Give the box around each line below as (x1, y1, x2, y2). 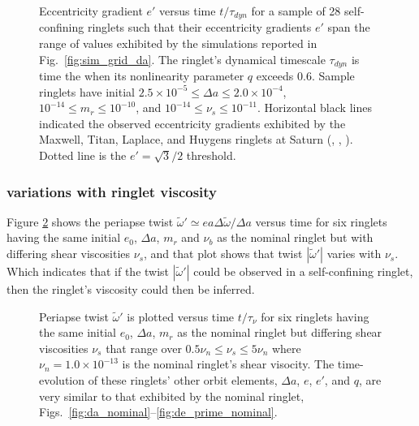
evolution (39, 372, 85, 389)
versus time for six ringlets (255, 213, 387, 230)
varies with (326, 245, 382, 262)
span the (327, 19, 370, 36)
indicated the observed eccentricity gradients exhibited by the (39, 114, 346, 131)
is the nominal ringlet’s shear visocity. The (122, 355, 335, 372)
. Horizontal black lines (257, 99, 372, 116)
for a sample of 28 (251, 2, 341, 19)
